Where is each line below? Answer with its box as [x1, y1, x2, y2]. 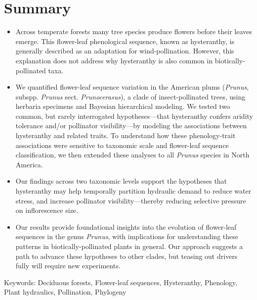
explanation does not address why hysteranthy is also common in [15, 55, 213, 65]
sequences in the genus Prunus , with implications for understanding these [15, 231, 238, 242]
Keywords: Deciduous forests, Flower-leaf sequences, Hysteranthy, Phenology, [4, 277, 238, 287]
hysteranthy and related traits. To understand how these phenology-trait [15, 130, 236, 141]
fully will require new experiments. [15, 260, 121, 271]
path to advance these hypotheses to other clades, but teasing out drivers [15, 250, 238, 261]
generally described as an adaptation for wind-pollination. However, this [15, 46, 234, 56]
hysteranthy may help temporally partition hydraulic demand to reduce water [15, 186, 252, 196]
